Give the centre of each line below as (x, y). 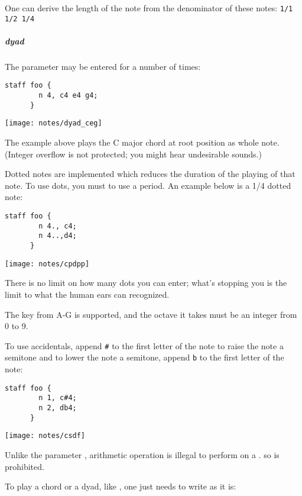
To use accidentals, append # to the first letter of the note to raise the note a (144, 345)
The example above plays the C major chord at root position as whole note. (142, 142)
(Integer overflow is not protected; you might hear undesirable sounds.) (133, 154)
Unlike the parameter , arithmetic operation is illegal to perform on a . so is (142, 454)
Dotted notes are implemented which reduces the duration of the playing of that (150, 174)
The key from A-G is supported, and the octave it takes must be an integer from (151, 314)
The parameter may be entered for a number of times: (103, 66)
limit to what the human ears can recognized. (87, 294)
